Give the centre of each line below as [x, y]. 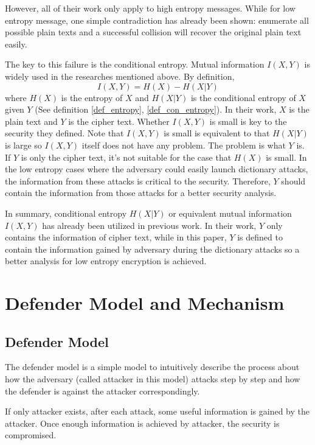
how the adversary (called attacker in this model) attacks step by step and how [153, 379]
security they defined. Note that [64, 133]
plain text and [31, 121]
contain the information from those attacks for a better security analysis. [141, 193]
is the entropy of [92, 97]
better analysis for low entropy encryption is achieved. [106, 261]
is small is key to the [248, 121]
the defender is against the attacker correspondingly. [102, 391]
